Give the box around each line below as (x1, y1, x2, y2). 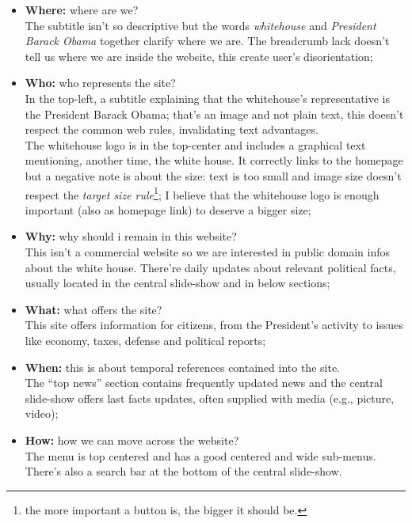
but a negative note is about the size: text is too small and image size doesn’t (25, 167, 402, 184)
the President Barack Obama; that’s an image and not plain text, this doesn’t (25, 105, 404, 122)
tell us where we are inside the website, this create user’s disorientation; (25, 47, 373, 64)
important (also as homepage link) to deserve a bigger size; (25, 201, 311, 218)
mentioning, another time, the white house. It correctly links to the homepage (25, 152, 403, 169)
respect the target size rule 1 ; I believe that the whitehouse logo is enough (25, 184, 380, 203)
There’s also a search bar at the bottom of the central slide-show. (25, 463, 342, 479)
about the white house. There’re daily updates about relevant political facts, (25, 259, 396, 275)
